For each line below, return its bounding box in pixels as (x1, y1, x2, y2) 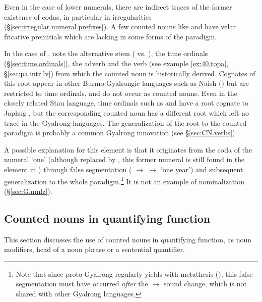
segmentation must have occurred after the (16, 278, 148, 289)
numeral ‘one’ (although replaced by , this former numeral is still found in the (4, 154, 245, 165)
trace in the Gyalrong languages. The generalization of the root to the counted (4, 117, 247, 128)
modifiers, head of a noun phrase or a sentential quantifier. (4, 244, 185, 255)
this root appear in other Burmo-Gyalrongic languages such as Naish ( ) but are (4, 78, 249, 88)
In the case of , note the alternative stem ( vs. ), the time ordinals (4, 48, 208, 59)
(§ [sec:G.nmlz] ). (4, 185, 52, 196)
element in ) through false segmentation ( (4, 164, 132, 174)
